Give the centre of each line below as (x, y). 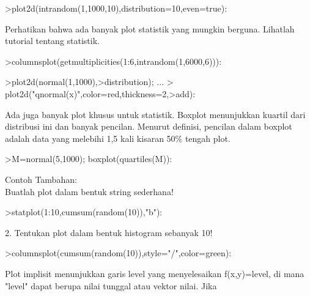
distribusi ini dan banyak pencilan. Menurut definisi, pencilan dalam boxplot (149, 126)
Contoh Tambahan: (41, 179)
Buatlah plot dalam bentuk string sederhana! (89, 191)
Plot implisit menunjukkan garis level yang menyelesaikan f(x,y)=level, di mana (155, 273)
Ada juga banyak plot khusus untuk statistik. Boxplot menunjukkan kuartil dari (155, 114)
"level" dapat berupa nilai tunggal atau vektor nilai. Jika (111, 285)
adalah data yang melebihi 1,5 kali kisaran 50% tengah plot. (118, 138)
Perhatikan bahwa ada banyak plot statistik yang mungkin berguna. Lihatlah (150, 28)
